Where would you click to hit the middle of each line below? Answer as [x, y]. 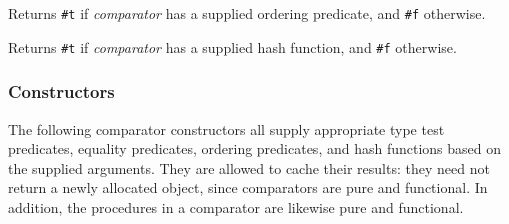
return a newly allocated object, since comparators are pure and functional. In [248, 187]
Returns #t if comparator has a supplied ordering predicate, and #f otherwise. [247, 13]
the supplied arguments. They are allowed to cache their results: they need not [249, 167]
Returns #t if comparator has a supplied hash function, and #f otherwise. [232, 46]
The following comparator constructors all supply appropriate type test [226, 128]
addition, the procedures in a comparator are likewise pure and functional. [236, 206]
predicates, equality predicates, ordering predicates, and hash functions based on [255, 148]
